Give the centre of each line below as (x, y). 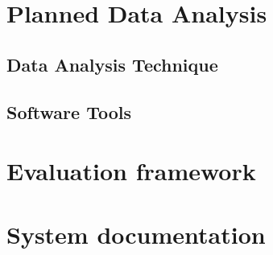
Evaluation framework (131, 171)
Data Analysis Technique (112, 64)
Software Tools (69, 111)
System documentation (136, 234)
